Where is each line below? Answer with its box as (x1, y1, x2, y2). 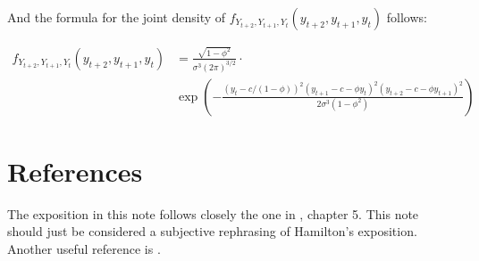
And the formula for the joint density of (7, 8, 226, 26)
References (7, 152, 143, 189)
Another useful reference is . (7, 239, 161, 257)
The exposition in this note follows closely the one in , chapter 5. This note (7, 204, 419, 223)
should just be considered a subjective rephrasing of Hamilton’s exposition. (7, 222, 417, 241)
